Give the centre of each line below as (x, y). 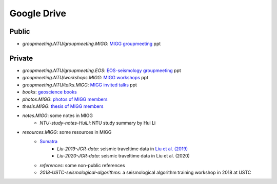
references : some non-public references (82, 165)
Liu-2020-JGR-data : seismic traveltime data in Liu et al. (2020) (123, 156)
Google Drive (38, 13)
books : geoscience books (50, 92)
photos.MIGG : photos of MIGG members (65, 99)
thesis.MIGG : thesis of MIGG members (63, 106)
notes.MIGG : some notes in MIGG (58, 116)
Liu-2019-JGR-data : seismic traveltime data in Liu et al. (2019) (123, 149)
